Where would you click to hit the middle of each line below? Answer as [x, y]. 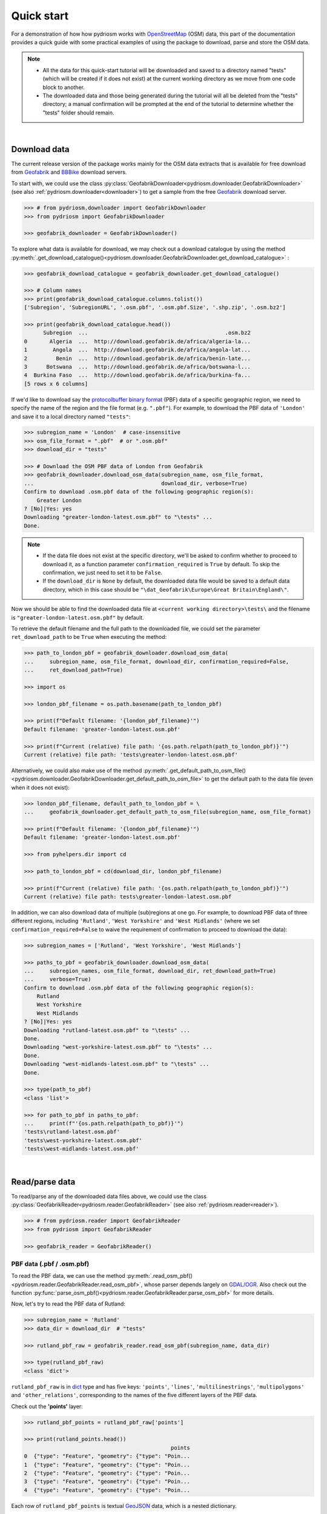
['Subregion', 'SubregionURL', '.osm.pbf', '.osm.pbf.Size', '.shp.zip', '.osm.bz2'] [155, 308]
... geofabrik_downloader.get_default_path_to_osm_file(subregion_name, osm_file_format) [168, 812]
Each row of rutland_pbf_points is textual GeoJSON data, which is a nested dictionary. [124, 1506]
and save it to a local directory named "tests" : [71, 416]
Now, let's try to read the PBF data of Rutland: [68, 1304]
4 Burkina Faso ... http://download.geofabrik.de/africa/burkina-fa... [137, 375]
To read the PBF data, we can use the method [68, 1276]
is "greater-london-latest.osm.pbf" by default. [78, 617]
